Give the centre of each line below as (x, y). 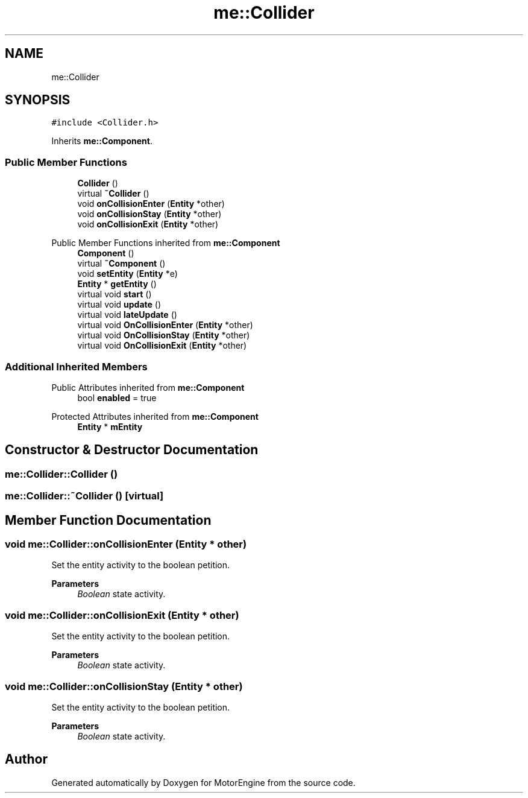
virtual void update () (119, 305)
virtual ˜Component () (121, 264)
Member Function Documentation (108, 520)
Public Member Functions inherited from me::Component (166, 243)
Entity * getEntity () (117, 284)
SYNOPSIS (38, 100)
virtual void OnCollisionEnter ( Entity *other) (165, 325)
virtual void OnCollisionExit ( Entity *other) (162, 346)
